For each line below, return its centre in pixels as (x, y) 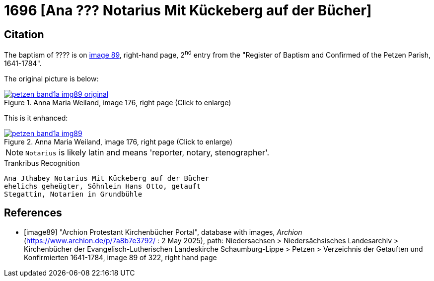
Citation (24, 34)
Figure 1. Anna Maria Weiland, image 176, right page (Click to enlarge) (118, 102)
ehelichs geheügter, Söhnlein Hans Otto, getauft (103, 186)
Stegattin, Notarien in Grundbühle (73, 194)
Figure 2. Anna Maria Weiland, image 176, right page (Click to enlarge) (118, 141)
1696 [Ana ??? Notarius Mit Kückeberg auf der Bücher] (188, 10)
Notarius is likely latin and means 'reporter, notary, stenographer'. (147, 152)
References (33, 213)
